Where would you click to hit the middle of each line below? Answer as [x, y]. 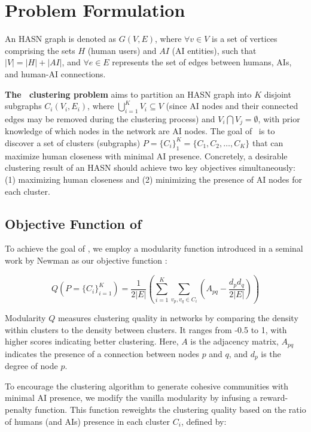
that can [268, 142]
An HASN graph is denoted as [61, 39]
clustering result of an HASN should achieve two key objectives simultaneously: [150, 167]
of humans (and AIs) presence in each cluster [88, 421]
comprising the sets [40, 50]
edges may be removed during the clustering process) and [110, 118]
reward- [274, 398]
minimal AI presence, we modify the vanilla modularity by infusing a [131, 398]
